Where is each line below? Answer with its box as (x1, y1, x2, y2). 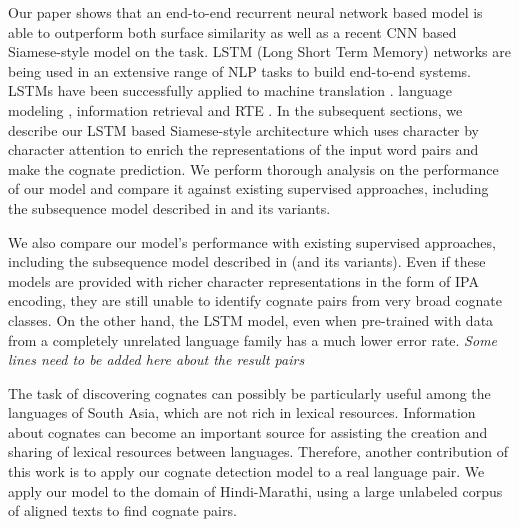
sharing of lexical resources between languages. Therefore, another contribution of (8, 441, 508, 462)
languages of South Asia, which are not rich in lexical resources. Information (8, 402, 476, 423)
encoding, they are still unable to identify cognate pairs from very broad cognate (8, 290, 502, 311)
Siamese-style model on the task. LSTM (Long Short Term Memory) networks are (8, 41, 511, 62)
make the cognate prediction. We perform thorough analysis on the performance (8, 158, 499, 179)
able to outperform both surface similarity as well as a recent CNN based (8, 21, 457, 42)
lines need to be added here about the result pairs (8, 349, 305, 370)
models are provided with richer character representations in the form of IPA (8, 270, 479, 291)
